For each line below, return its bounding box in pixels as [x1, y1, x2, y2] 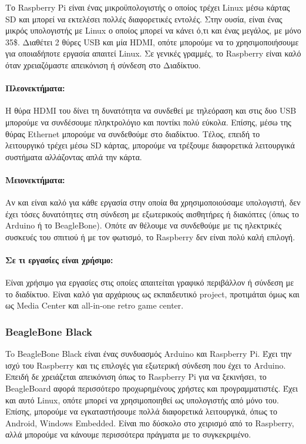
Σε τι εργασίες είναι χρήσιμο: [5, 254, 113, 266]
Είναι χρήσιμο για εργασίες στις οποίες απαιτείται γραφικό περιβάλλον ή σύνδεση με [5, 276, 294, 289]
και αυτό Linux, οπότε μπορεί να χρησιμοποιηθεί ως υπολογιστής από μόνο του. [5, 393, 279, 406]
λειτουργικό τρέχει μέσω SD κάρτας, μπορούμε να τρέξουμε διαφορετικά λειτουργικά [5, 139, 295, 151]
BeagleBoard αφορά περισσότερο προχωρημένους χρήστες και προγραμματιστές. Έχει [5, 382, 298, 395]
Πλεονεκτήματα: [5, 82, 65, 94]
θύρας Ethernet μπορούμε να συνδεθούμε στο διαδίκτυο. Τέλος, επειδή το [5, 127, 260, 140]
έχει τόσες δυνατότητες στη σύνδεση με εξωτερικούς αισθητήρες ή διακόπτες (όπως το [5, 207, 300, 220]
